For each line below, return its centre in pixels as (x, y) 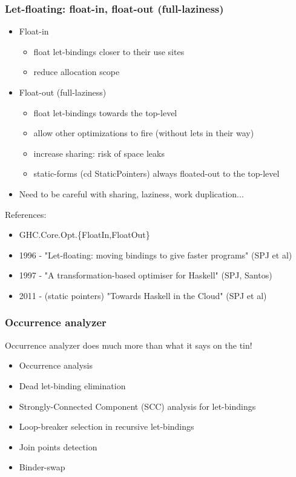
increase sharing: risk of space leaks (99, 153)
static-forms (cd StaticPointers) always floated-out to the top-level (156, 173)
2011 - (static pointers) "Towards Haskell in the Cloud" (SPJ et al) (143, 295)
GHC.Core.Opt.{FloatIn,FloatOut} (84, 235)
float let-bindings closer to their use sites (109, 51)
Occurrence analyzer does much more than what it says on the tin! (129, 345)
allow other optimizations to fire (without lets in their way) (144, 133)
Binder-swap (42, 467)
